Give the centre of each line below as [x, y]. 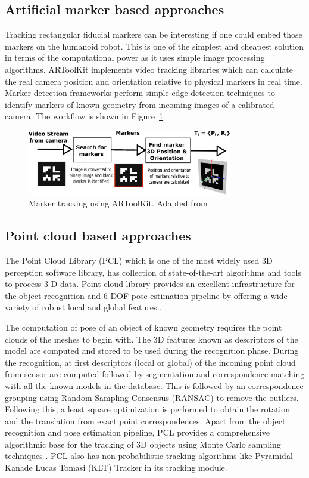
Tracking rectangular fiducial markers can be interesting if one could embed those [154, 34]
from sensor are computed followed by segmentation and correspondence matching [155, 374]
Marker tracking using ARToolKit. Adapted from [118, 203]
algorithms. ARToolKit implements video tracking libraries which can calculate [149, 69]
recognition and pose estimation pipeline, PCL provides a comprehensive [137, 432]
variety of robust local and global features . [83, 307]
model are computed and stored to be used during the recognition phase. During [152, 351]
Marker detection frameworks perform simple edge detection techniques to [140, 93]
